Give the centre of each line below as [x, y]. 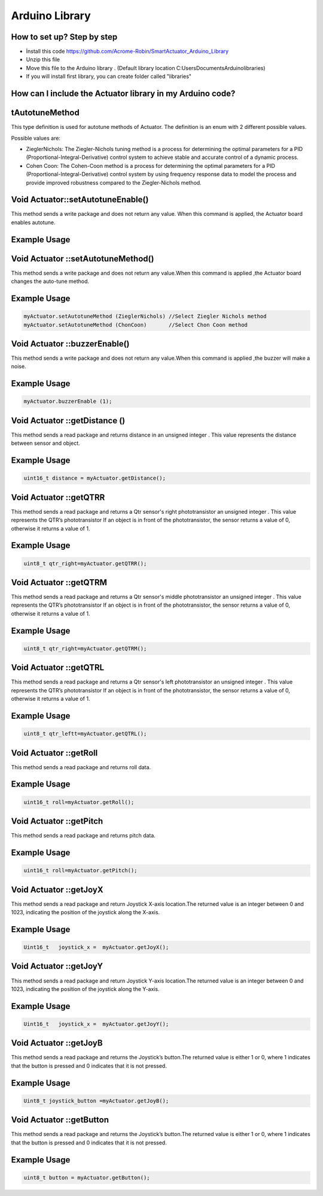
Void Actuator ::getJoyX [57, 889]
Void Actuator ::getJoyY [57, 966]
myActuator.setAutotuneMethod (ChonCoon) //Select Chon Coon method [136, 325]
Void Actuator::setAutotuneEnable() [80, 200]
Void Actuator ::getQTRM [59, 582]
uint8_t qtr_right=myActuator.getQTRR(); [85, 563]
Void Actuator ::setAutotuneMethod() [83, 259]
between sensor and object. [45, 443]
